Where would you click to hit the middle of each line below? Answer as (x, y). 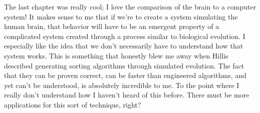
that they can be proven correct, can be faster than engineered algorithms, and (125, 75)
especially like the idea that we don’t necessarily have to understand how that (124, 46)
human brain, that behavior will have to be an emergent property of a (112, 26)
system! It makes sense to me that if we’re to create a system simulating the (121, 16)
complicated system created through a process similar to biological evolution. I (125, 36)
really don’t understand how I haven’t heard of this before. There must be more (127, 95)
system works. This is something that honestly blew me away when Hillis (116, 55)
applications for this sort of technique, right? (73, 104)
